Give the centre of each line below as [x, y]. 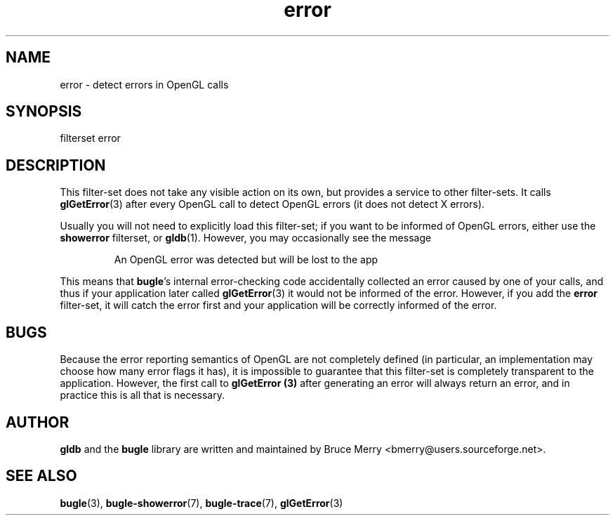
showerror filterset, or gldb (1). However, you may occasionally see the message [246, 238]
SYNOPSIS [44, 112]
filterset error [90, 138]
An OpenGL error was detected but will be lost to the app [246, 260]
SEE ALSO [41, 476]
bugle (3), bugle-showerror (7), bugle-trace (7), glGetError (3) [201, 503]
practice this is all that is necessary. [142, 395]
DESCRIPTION [56, 165]
